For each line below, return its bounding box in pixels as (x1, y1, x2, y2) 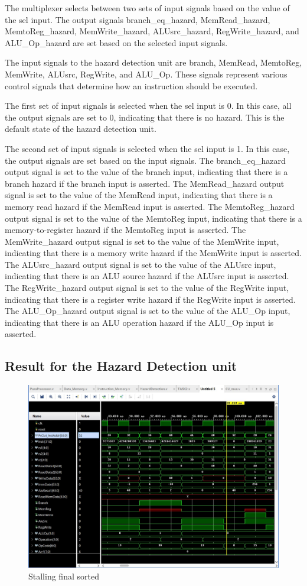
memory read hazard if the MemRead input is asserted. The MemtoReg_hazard (5, 200, 295, 212)
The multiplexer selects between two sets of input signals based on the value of (5, 2, 290, 14)
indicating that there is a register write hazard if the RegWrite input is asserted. (5, 293, 296, 305)
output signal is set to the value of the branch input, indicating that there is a (5, 166, 288, 178)
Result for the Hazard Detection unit (5, 357, 237, 375)
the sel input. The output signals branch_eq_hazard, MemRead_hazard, (5, 13, 270, 25)
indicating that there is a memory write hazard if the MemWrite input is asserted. (5, 247, 302, 259)
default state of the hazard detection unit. (5, 122, 156, 135)
